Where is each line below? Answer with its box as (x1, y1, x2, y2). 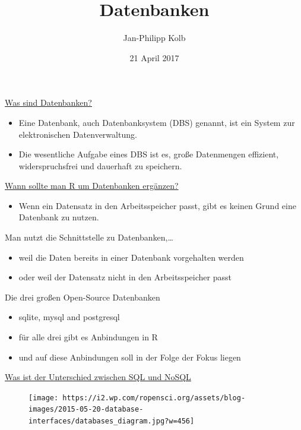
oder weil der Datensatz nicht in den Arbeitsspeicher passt (18, 271, 232, 283)
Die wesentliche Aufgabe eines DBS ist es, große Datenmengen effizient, (18, 148, 279, 160)
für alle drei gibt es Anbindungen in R (18, 331, 158, 343)
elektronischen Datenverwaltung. (18, 128, 137, 140)
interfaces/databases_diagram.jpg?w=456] (28, 417, 195, 426)
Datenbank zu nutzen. (18, 211, 99, 223)
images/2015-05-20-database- (28, 405, 144, 414)
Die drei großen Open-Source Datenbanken (5, 290, 160, 303)
